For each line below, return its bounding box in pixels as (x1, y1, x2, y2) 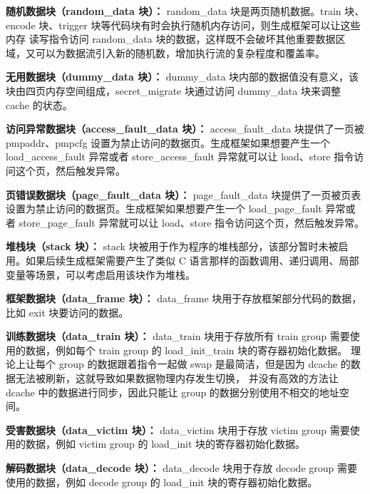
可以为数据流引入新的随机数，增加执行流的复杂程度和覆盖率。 (35, 45, 325, 60)
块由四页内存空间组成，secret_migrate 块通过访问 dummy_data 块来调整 (6, 83, 341, 98)
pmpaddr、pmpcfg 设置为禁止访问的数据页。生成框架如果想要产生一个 (6, 135, 331, 150)
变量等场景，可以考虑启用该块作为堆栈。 (6, 267, 195, 282)
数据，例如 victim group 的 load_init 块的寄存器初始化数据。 (25, 436, 306, 451)
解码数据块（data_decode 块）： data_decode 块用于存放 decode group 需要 (6, 460, 357, 475)
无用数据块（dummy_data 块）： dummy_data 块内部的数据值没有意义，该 (6, 69, 359, 84)
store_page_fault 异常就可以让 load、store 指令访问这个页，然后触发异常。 (19, 215, 365, 230)
